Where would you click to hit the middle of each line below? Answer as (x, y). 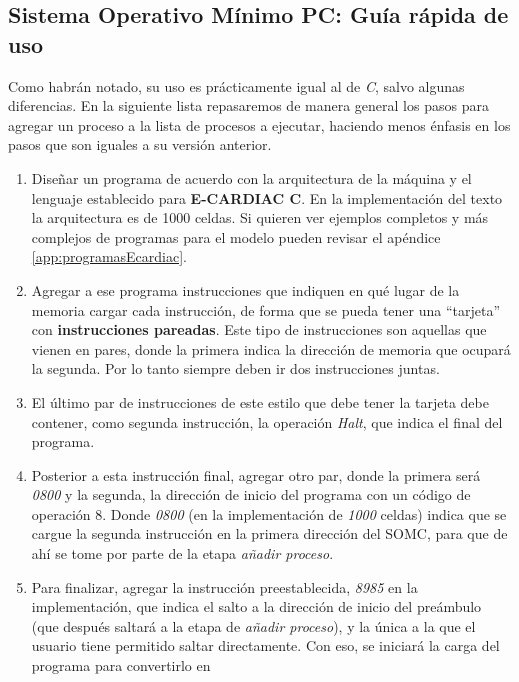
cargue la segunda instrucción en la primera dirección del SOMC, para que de (269, 533)
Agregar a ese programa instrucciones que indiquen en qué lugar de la (245, 289)
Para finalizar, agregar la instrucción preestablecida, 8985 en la (224, 586)
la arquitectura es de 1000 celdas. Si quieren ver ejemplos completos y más (260, 217)
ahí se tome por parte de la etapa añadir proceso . (182, 553)
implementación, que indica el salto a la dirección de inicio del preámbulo (256, 606)
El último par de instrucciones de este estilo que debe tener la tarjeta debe (260, 401)
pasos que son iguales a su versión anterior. (140, 144)
